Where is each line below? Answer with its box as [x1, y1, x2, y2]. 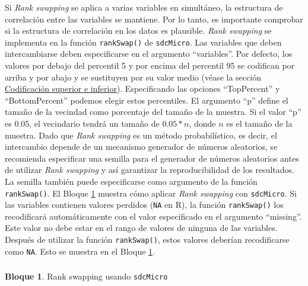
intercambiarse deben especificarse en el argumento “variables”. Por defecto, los [5, 47, 293, 60]
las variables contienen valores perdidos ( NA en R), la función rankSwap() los [5, 198, 284, 211]
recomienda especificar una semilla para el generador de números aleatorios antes [5, 152, 299, 164]
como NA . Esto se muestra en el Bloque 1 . [5, 245, 155, 257]
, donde [189, 117, 216, 129]
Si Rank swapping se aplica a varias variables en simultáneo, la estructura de [5, 1, 283, 13]
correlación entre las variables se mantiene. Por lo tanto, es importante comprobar [5, 12, 303, 25]
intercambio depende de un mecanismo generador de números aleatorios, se [5, 140, 278, 153]
